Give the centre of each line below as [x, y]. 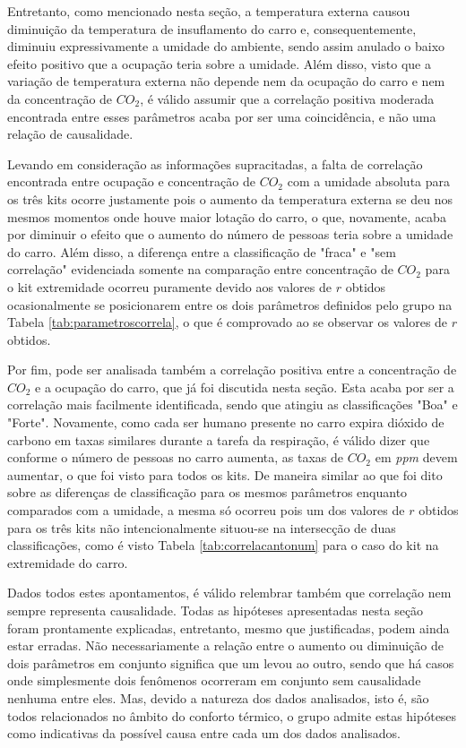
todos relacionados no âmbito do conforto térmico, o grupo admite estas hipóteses [232, 715]
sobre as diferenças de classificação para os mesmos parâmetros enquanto [207, 492]
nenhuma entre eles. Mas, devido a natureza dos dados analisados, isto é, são [218, 697]
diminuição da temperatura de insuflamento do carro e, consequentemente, [212, 28]
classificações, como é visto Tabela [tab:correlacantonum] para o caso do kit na [223, 545]
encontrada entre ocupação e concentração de [131, 181]
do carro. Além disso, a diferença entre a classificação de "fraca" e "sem [202, 251]
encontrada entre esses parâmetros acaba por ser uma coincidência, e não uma [222, 116]
